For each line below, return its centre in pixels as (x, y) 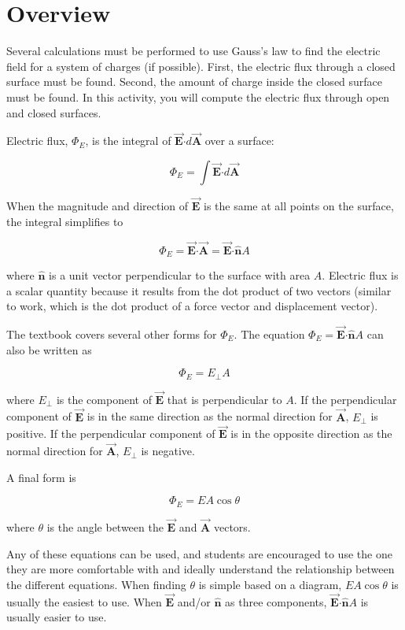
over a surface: (239, 141)
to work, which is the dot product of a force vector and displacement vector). (192, 306)
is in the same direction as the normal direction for (210, 416)
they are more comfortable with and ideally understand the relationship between (201, 569)
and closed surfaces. (54, 112)
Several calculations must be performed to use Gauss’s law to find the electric (193, 51)
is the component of (104, 399)
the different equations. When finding (96, 584)
